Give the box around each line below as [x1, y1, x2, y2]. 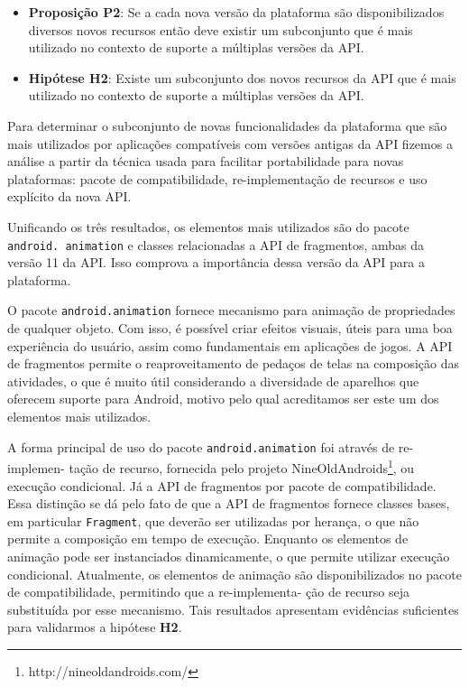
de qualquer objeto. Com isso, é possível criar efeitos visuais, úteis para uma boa [7, 319, 453, 338]
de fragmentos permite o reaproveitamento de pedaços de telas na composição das [7, 354, 459, 373]
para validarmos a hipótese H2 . [7, 617, 182, 636]
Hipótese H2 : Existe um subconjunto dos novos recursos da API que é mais [28, 68, 456, 87]
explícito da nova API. [7, 187, 132, 206]
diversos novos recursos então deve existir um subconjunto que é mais [28, 20, 413, 39]
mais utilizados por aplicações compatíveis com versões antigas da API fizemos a [7, 134, 453, 153]
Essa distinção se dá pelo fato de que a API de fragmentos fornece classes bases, [7, 494, 450, 513]
